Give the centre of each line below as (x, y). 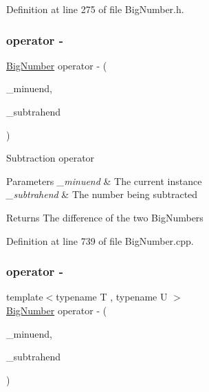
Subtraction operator (51, 158)
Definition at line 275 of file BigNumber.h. (95, 9)
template (25, 297)
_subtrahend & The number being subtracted (102, 194)
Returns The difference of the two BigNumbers (105, 217)
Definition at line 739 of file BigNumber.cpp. (100, 240)
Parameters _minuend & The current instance (104, 181)
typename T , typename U (112, 297)
